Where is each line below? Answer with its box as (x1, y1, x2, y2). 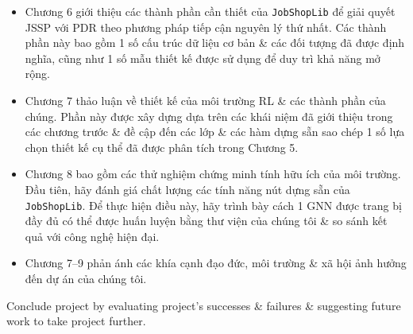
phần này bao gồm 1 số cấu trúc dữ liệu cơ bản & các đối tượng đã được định (25, 34, 405, 51)
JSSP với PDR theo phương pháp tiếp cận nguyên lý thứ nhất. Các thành (25, 18, 387, 35)
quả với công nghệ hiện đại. (25, 227, 160, 244)
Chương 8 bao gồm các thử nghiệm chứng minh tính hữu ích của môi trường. (25, 165, 401, 182)
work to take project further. (6, 313, 146, 329)
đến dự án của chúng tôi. (25, 270, 147, 287)
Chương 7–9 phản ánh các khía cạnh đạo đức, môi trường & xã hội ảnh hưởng (25, 254, 407, 271)
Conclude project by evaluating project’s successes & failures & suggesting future (6, 297, 401, 313)
